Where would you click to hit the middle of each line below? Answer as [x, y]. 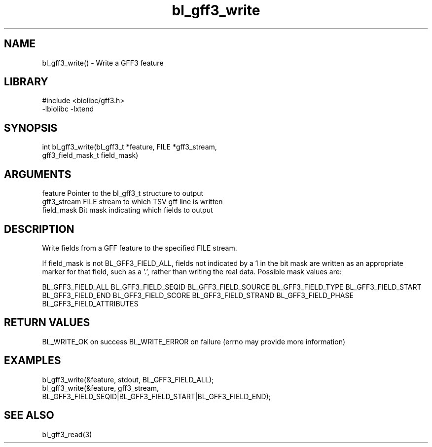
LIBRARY [26, 82]
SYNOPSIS [31, 128]
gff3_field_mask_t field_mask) [90, 155]
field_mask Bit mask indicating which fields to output [127, 210]
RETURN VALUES [47, 323]
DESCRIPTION [39, 229]
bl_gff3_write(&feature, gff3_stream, [101, 388]
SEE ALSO [29, 415]
